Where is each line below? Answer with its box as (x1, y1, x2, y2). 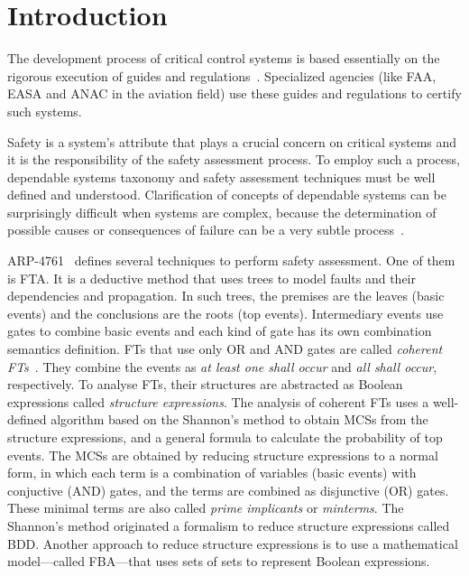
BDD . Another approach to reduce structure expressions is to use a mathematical (7, 534, 458, 553)
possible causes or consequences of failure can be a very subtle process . (7, 220, 404, 239)
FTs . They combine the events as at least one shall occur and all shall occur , (7, 357, 437, 376)
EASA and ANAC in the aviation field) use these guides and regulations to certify (7, 84, 462, 103)
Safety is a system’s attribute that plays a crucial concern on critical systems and (7, 132, 457, 151)
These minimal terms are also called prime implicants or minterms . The (7, 498, 404, 517)
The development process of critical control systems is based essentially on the (7, 49, 440, 68)
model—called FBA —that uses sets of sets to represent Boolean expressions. (7, 552, 430, 571)
